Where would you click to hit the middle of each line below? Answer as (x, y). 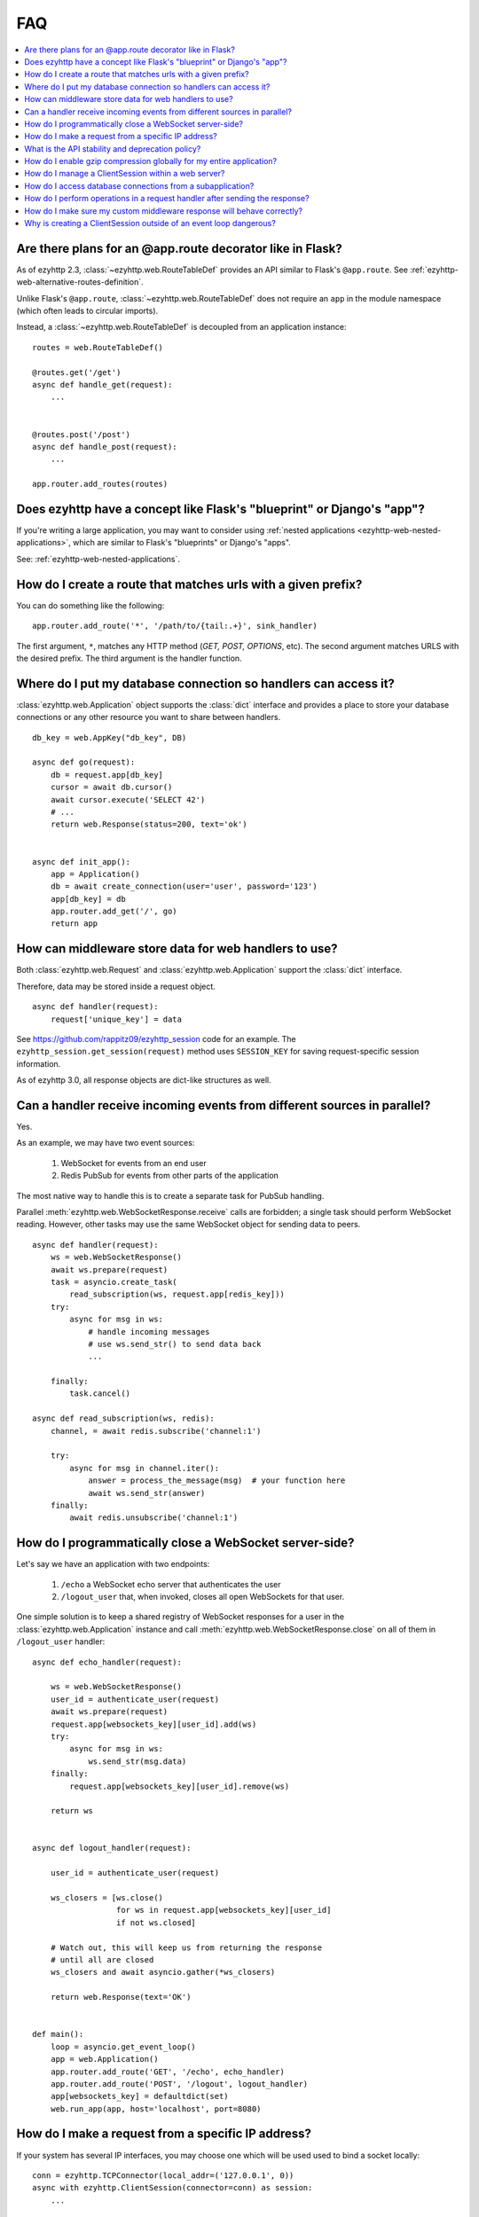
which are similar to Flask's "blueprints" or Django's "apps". (182, 543)
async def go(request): (84, 762)
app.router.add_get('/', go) (114, 912)
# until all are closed (102, 1959)
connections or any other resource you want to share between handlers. (149, 717)
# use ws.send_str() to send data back (175, 1344)
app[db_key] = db (88, 899)
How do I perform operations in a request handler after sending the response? (167, 199)
